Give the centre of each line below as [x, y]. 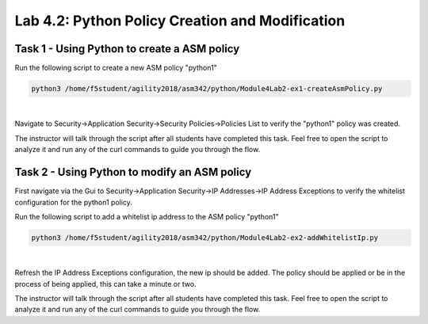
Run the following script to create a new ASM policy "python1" [116, 68]
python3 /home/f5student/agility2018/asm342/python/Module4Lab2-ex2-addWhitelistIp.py [205, 237]
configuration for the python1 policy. [73, 202]
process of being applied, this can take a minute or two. [106, 284]
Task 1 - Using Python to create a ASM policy [127, 49]
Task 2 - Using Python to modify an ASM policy [133, 172]
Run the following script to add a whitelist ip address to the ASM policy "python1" [147, 216]
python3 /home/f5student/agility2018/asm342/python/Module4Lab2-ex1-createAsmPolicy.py [207, 89]
